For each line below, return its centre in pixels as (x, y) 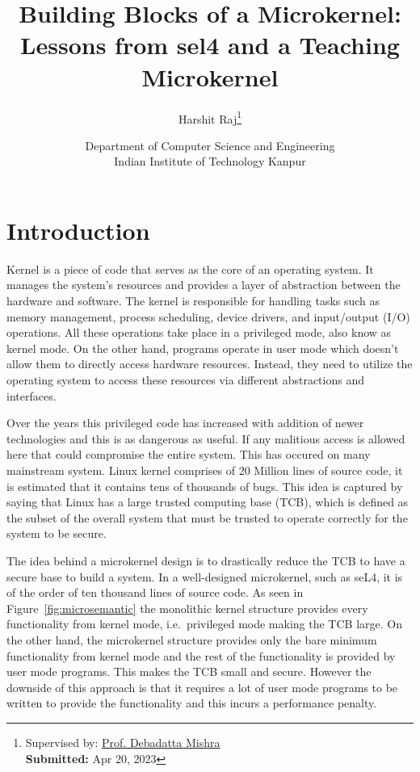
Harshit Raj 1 (210, 117)
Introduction (78, 230)
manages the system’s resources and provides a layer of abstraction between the (204, 285)
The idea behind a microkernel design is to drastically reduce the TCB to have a (206, 560)
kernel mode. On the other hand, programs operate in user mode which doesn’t (203, 348)
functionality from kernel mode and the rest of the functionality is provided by (201, 655)
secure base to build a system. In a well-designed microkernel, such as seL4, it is (205, 576)
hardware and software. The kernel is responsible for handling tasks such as (193, 301)
